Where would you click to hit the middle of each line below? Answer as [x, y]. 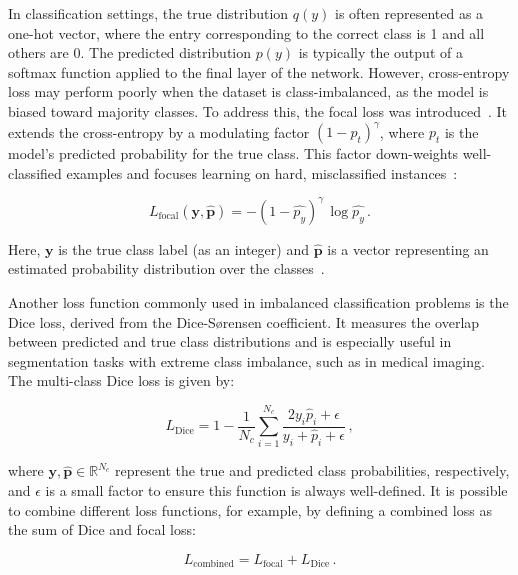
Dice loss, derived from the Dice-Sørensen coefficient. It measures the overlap [244, 321]
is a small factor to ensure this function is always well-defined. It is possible [276, 490]
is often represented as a [409, 13]
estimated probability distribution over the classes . [166, 268]
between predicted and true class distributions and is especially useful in [230, 341]
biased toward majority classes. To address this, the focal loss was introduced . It [258, 110]
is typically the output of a [380, 52]
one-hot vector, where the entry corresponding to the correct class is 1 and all [246, 32]
